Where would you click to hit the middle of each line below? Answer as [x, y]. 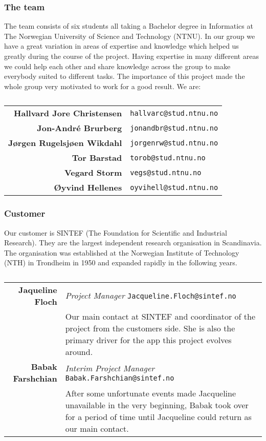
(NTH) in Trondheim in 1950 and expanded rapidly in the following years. [121, 262]
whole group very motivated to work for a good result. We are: [103, 86]
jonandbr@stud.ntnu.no [174, 128]
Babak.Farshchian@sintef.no [120, 378]
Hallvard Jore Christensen [68, 113]
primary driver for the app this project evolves [148, 340]
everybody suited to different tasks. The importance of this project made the [125, 76]
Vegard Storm [93, 173]
